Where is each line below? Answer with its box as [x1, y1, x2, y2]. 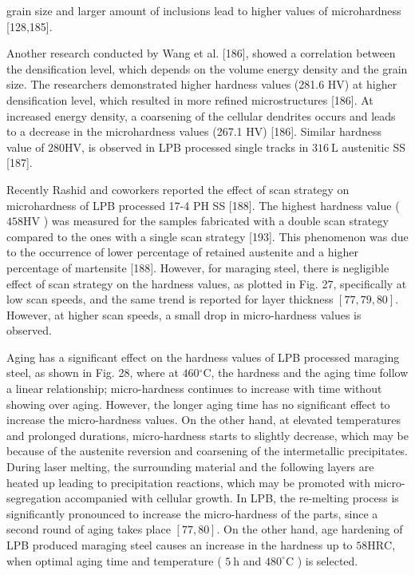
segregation [6, 490, 61, 506]
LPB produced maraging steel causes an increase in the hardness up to [6, 537, 353, 553]
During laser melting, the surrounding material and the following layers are [6, 458, 374, 475]
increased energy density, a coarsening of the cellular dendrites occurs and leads [6, 107, 396, 124]
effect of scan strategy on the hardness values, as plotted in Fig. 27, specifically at [6, 275, 407, 291]
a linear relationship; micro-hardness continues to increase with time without [6, 380, 382, 397]
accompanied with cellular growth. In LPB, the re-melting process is [65, 490, 399, 506]
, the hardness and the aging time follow [211, 364, 409, 381]
